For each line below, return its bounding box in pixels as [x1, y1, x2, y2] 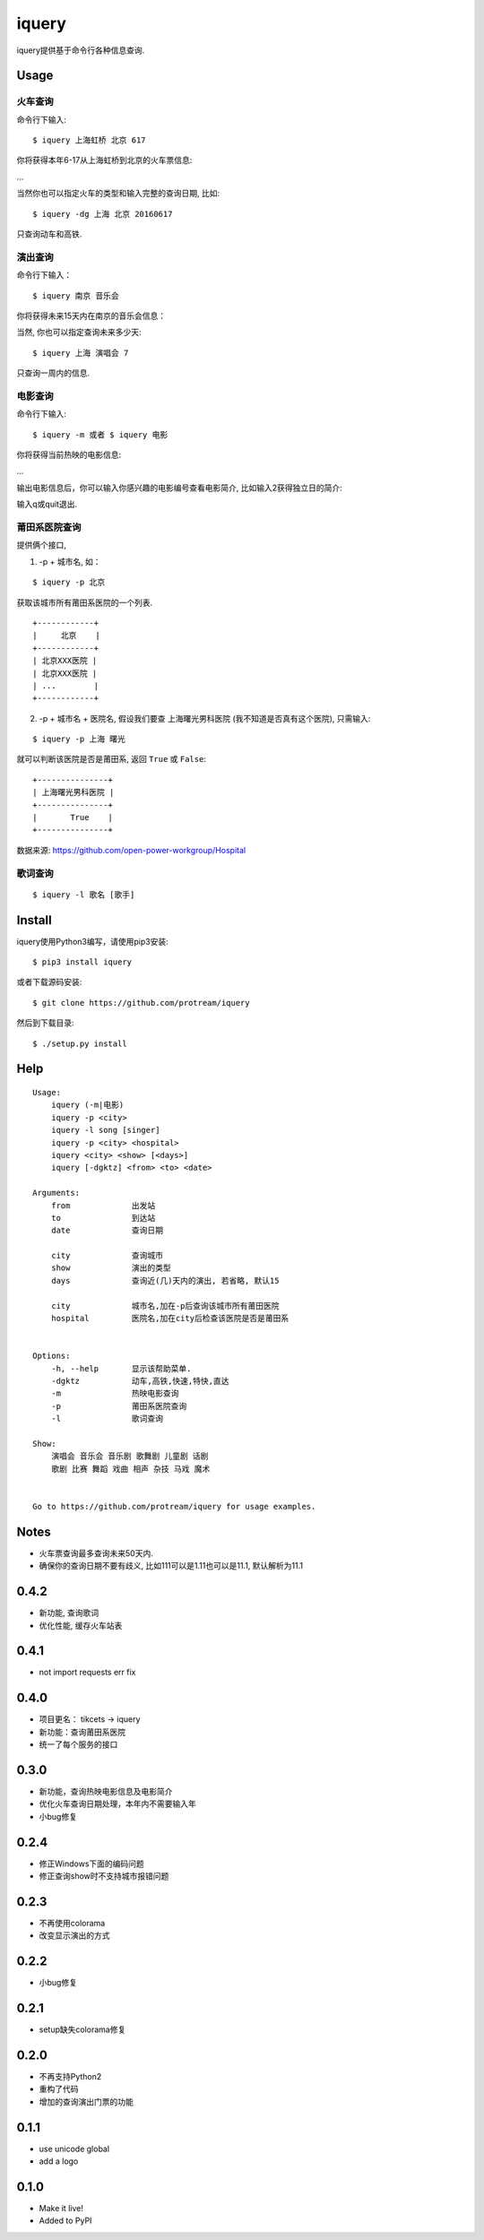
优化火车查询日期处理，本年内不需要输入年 [39, 1798, 196, 1810]
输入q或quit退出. [16, 498, 78, 510]
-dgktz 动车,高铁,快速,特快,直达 [50, 1376, 229, 1386]
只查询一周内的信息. [16, 368, 91, 378]
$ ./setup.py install [32, 1038, 127, 1049]
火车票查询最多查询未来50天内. [39, 1547, 154, 1559]
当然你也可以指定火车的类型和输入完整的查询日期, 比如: [16, 188, 220, 199]
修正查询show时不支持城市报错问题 [39, 1871, 169, 1881]
